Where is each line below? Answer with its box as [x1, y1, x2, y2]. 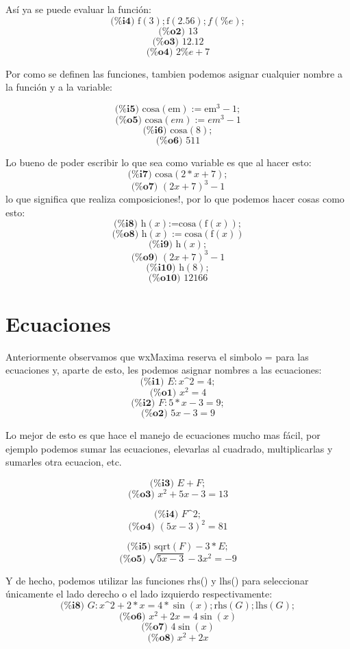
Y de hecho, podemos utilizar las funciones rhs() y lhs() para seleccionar [5, 573, 309, 587]
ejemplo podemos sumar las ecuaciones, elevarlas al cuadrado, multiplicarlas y [5, 441, 333, 455]
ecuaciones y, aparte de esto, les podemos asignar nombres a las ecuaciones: [5, 363, 322, 377]
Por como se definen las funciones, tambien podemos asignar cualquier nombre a [5, 66, 342, 80]
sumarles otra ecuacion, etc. [5, 455, 122, 469]
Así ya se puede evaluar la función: [5, 2, 151, 16]
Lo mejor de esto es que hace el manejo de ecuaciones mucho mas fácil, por [5, 428, 321, 442]
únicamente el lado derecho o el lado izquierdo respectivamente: [5, 587, 273, 601]
